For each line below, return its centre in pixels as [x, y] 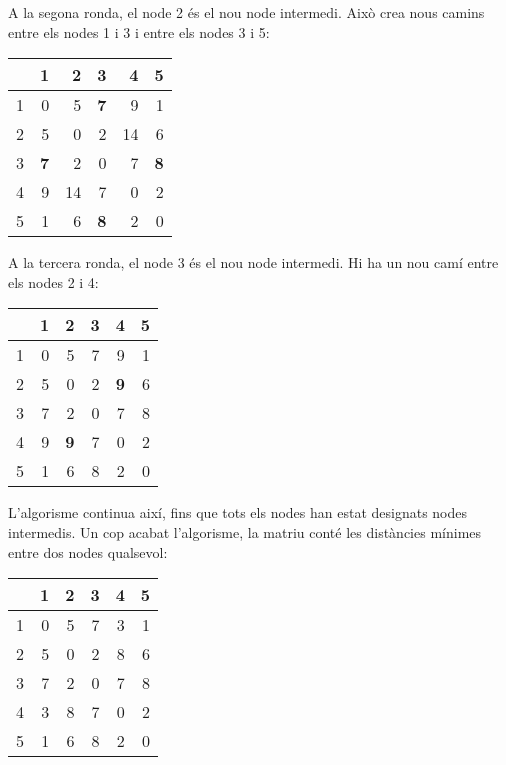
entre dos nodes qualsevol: [88, 551]
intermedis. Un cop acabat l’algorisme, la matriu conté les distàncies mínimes [245, 531]
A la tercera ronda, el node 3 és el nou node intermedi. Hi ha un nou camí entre [253, 262]
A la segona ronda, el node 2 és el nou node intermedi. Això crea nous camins [246, 12]
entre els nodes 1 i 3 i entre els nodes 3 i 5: [139, 31]
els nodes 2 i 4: [53, 281]
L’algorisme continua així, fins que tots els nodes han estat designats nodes [238, 512]
